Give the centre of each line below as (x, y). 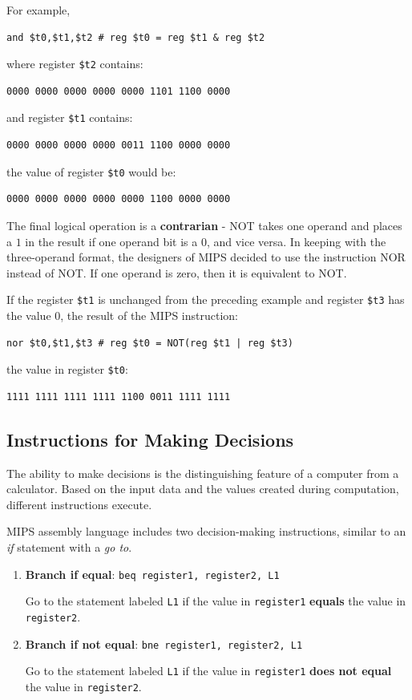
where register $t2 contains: (75, 64)
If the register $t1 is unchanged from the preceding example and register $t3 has (206, 299)
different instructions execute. (79, 504)
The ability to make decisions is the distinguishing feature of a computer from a (203, 473)
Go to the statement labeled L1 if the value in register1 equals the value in (216, 601)
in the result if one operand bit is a (111, 241)
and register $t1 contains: (70, 117)
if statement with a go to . (69, 546)
